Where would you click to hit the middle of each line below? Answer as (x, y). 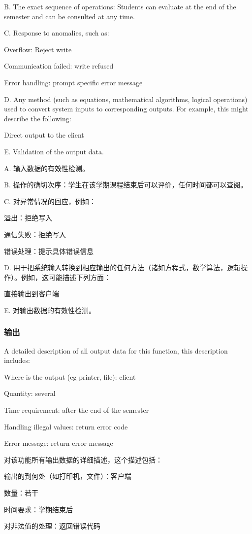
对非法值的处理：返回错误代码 (52, 526)
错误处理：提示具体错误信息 (49, 251)
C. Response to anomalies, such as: (57, 33)
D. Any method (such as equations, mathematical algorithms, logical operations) (126, 99)
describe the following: (38, 118)
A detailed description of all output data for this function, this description (116, 350)
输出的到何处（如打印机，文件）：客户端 (68, 476)
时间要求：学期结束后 (38, 509)
